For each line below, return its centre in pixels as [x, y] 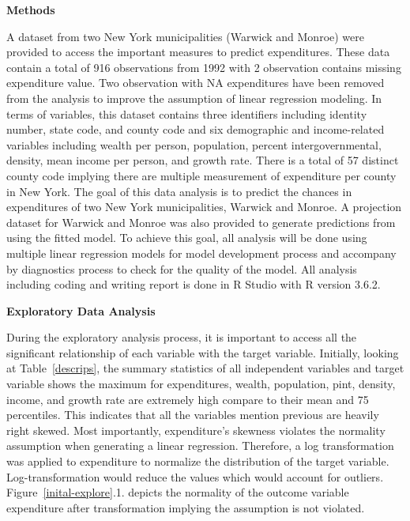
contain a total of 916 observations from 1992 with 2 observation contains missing [204, 67]
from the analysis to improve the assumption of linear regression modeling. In [194, 98]
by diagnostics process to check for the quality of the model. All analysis [182, 268]
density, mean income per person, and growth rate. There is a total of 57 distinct [203, 160]
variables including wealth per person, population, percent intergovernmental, [194, 144]
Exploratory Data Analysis [81, 310]
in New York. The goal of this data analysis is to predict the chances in [179, 191]
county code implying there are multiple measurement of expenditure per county [201, 175]
